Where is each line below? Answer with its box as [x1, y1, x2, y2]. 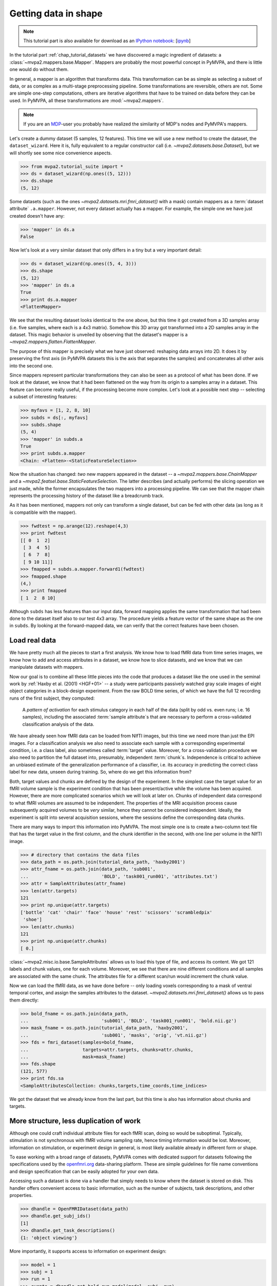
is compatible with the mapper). [9, 509, 77, 515]
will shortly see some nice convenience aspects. [9, 150, 112, 156]
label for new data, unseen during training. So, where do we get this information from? [9, 769, 192, 775]
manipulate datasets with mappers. [9, 664, 84, 670]
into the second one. [9, 363, 53, 369]
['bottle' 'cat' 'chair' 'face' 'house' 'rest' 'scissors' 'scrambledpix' [20, 909, 213, 915]
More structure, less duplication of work [9, 1116, 141, 1125]
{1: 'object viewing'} [20, 1235, 77, 1241]
